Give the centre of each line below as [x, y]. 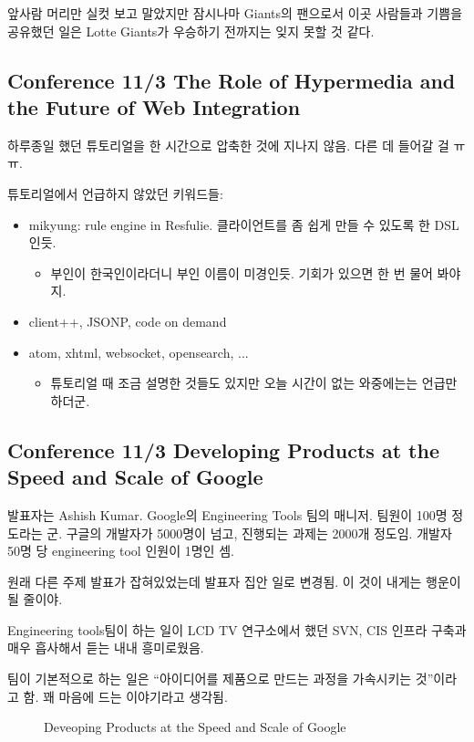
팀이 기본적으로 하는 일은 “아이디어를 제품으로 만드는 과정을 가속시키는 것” [221, 679]
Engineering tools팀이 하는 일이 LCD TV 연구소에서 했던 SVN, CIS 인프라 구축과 [237, 629]
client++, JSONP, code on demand [128, 321]
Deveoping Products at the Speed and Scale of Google [195, 727]
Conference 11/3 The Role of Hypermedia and [232, 80]
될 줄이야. [35, 599]
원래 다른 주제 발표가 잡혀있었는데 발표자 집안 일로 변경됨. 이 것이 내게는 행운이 [234, 581]
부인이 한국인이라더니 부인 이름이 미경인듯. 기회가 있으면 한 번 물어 [242, 272]
